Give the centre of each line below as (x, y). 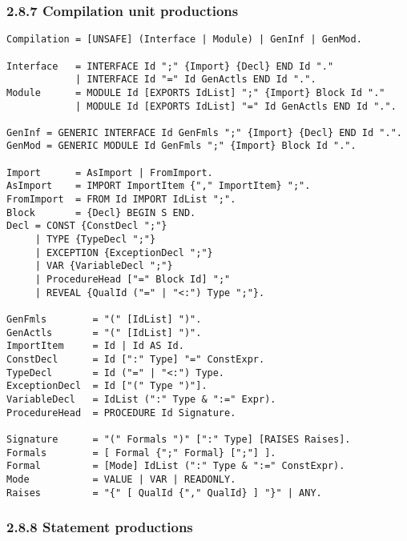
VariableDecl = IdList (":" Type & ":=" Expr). (141, 399)
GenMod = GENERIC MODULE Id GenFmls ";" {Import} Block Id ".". (181, 146)
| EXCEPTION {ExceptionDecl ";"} (124, 252)
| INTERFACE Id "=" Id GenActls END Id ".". (195, 80)
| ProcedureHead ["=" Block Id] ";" (133, 280)
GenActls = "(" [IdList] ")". (104, 333)
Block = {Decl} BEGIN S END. (101, 212)
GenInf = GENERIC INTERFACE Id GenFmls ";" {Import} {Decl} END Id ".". (204, 132)
